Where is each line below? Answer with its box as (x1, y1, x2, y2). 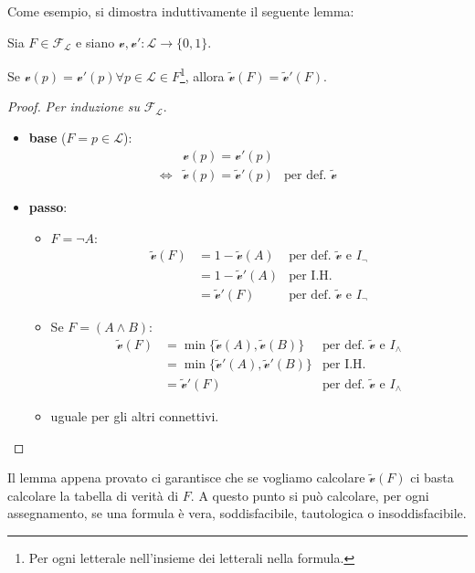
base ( (28, 128, 67, 147)
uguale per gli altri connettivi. (50, 407, 219, 426)
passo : (28, 196, 68, 216)
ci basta (410, 468, 454, 487)
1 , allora (179, 64, 225, 85)
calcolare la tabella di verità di (7, 485, 179, 504)
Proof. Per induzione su (7, 97, 140, 116)
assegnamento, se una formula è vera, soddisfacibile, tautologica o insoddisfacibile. (7, 504, 467, 523)
